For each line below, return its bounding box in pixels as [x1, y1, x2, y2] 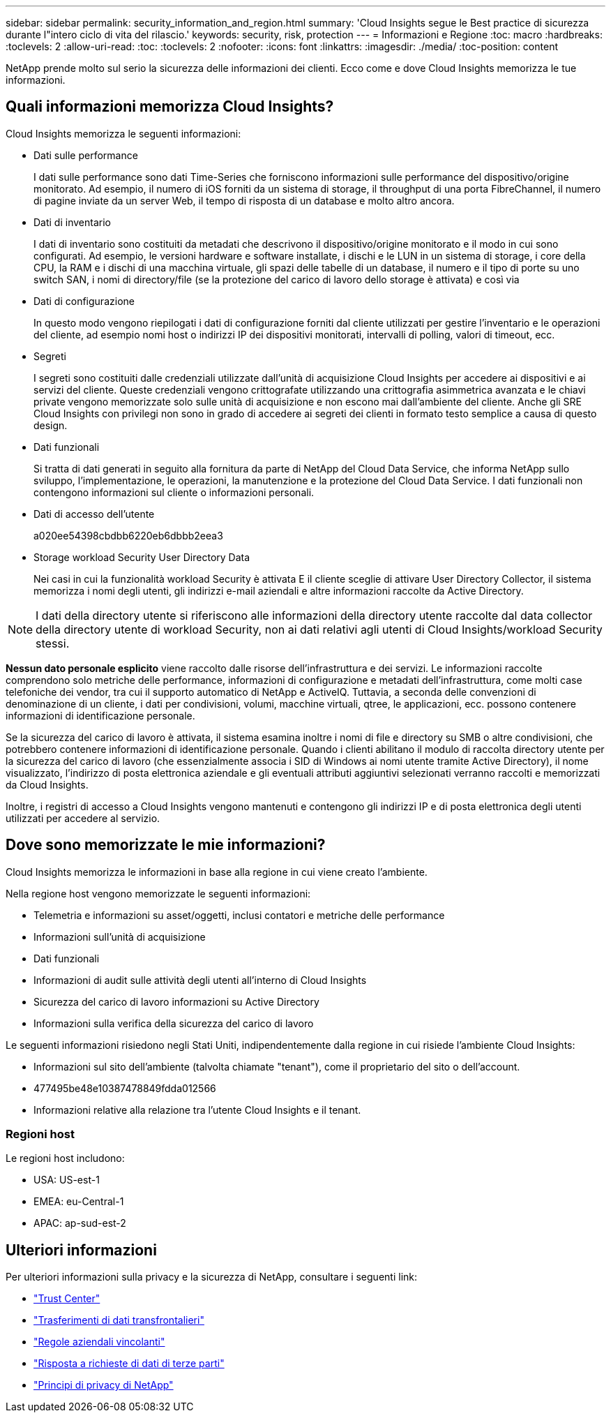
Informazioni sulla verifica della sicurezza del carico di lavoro [33, 1017, 314, 1029]
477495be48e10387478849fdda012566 [33, 1082, 216, 1094]
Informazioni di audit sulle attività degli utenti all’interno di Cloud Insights [33, 973, 367, 986]
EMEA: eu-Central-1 [33, 1195, 124, 1208]
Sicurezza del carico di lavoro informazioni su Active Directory [33, 995, 319, 1008]
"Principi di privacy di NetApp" [33, 1379, 174, 1391]
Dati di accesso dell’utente [33, 507, 155, 520]
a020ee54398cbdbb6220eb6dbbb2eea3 [33, 529, 223, 542]
